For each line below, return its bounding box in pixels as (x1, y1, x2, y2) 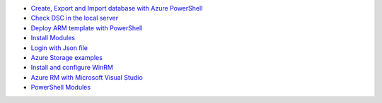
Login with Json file (30, 43, 88, 52)
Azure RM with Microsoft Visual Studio (30, 73, 143, 81)
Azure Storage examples (30, 53, 103, 61)
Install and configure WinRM (30, 63, 113, 72)
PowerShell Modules (30, 83, 91, 92)
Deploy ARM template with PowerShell (30, 23, 143, 32)
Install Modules (30, 34, 76, 42)
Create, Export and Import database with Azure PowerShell (30, 4, 203, 12)
